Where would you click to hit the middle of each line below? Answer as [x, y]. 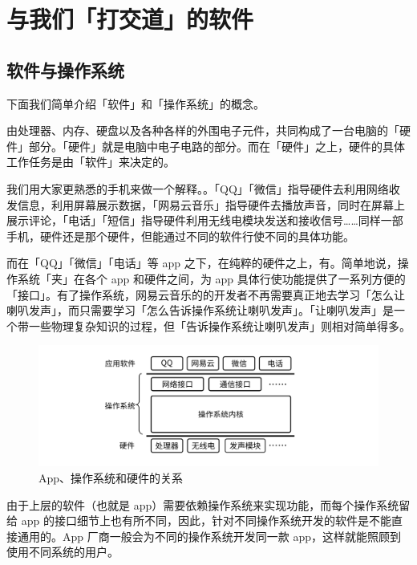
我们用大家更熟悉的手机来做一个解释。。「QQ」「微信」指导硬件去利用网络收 [203, 188]
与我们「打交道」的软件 [130, 19]
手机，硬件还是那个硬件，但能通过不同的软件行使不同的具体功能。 [180, 236]
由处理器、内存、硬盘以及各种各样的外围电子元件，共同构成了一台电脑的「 [203, 130]
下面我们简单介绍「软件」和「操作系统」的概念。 [136, 103]
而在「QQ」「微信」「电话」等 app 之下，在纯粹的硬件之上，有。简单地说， [202, 263]
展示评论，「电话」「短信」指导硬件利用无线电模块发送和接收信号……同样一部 [205, 220]
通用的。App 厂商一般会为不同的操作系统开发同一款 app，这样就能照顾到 [209, 536]
